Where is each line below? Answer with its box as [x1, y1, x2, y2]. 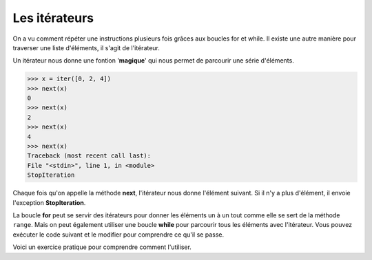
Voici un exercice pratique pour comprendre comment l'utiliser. [12, 243, 192, 251]
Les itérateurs [12, 10, 94, 25]
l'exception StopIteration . [12, 198, 86, 206]
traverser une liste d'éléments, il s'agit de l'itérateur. [12, 43, 160, 52]
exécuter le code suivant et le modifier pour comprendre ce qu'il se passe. [12, 230, 224, 239]
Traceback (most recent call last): [27, 152, 152, 160]
